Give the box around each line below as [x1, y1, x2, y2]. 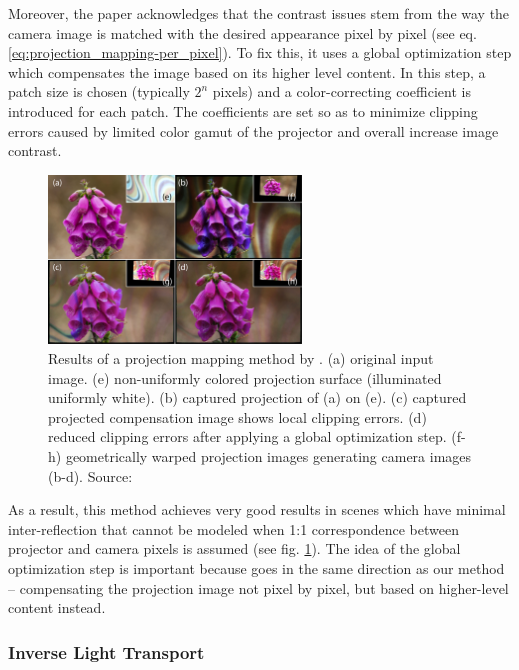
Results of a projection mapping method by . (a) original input [48, 348, 434, 369]
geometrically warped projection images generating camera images [65, 445, 472, 466]
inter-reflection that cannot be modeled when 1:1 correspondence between [8, 518, 459, 539]
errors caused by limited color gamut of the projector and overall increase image [8, 120, 499, 141]
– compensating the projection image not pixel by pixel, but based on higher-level [8, 577, 509, 598]
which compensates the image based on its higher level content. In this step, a [8, 61, 486, 82]
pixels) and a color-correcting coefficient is [212, 81, 471, 102]
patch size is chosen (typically [8, 81, 190, 102]
